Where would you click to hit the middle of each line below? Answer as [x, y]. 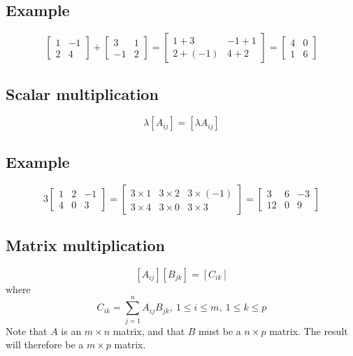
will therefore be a [45, 344]
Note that [27, 330]
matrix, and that [149, 330]
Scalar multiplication [82, 93]
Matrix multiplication [86, 245]
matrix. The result [309, 330]
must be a [220, 330]
